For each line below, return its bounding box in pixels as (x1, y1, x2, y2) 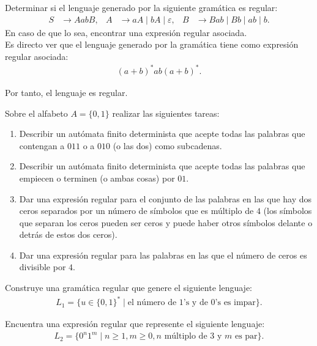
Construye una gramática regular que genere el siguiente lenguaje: (5, 281, 253, 294)
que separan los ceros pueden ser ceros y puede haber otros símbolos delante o (19, 216, 313, 229)
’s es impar (215, 298, 256, 307)
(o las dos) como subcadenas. (113, 139, 222, 152)
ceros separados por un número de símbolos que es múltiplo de (19, 204, 254, 217)
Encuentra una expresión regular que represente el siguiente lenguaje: (5, 317, 265, 330)
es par (234, 332, 258, 341)
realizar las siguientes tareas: (112, 106, 220, 119)
